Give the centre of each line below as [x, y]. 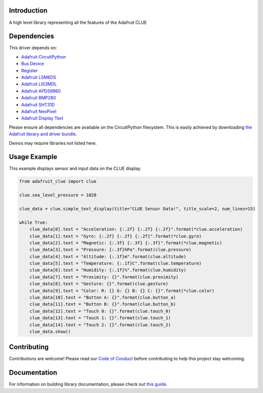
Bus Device [33, 64]
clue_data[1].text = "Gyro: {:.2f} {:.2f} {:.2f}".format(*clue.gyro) [116, 236]
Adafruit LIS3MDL [39, 84]
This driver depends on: [33, 48]
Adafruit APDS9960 [41, 91]
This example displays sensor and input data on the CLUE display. [75, 169]
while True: [34, 222]
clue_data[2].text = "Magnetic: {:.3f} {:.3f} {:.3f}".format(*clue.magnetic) [126, 243]
